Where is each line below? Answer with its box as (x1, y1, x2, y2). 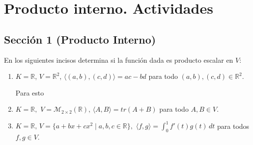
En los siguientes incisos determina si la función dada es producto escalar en (4, 54, 233, 65)
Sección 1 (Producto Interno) (4, 31, 156, 47)
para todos (217, 121, 250, 131)
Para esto (15, 87, 44, 97)
